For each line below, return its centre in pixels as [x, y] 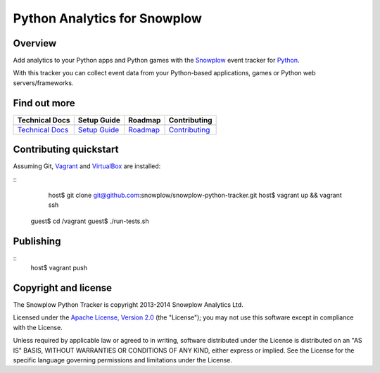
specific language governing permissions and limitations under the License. [122, 360]
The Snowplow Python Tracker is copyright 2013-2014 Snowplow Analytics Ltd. [128, 305]
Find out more [44, 103]
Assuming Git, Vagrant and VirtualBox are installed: [87, 166]
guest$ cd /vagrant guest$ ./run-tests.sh [90, 221]
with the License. [38, 327]
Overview [35, 43]
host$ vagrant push [59, 268]
